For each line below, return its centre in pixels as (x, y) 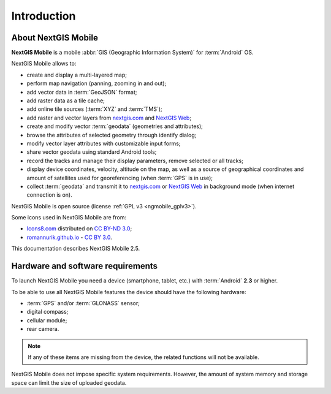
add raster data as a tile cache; (66, 100)
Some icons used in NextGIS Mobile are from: (69, 218)
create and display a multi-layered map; (77, 75)
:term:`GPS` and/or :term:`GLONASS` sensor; (83, 303)
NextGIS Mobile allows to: (44, 64)
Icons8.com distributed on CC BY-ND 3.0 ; (79, 229)
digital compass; (48, 312)
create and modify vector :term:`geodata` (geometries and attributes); (115, 126)
